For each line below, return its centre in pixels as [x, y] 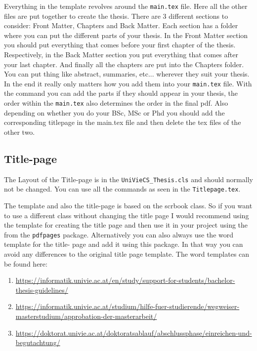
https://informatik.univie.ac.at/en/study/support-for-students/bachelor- [125, 280]
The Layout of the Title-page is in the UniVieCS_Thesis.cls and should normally [128, 179]
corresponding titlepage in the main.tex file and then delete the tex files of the [123, 122]
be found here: [26, 263]
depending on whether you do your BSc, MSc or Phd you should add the [114, 112]
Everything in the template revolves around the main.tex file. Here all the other [126, 6]
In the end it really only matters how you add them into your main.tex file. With [128, 83]
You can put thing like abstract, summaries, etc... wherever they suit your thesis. [127, 74]
